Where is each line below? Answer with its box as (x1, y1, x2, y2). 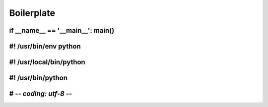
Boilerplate (9, 7, 56, 18)
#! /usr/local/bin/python (9, 58, 85, 66)
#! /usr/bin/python (9, 74, 68, 82)
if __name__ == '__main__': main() (9, 26, 115, 35)
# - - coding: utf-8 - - (9, 90, 72, 98)
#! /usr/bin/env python (9, 42, 81, 51)
